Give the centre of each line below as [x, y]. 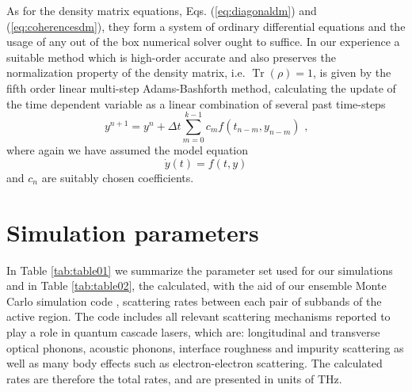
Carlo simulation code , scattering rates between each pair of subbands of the [194, 301]
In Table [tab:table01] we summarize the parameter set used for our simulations [200, 270]
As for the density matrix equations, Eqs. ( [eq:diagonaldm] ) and [162, 10]
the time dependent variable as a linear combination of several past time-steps [196, 103]
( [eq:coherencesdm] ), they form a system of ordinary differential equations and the [206, 26]
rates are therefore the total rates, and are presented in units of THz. [174, 378]
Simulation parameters [133, 232]
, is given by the [352, 72]
